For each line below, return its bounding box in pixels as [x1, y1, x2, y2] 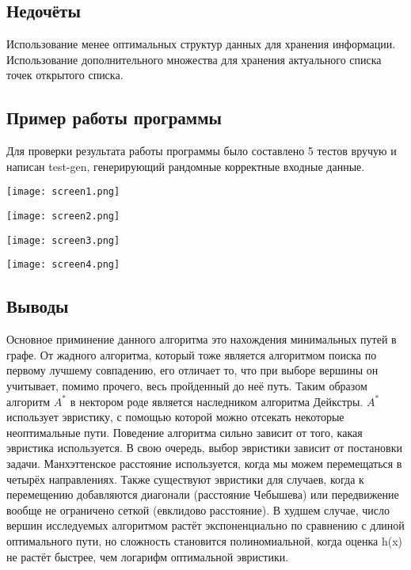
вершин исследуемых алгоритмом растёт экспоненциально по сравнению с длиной [6, 517, 405, 534]
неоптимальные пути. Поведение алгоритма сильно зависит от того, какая [6, 424, 363, 440]
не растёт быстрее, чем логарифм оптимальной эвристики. [6, 548, 289, 564]
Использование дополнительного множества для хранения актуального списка [6, 51, 382, 67]
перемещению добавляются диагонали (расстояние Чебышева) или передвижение [6, 486, 399, 503]
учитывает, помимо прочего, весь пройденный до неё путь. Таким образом [6, 377, 367, 393]
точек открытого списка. [6, 66, 124, 83]
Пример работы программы [6, 105, 222, 130]
